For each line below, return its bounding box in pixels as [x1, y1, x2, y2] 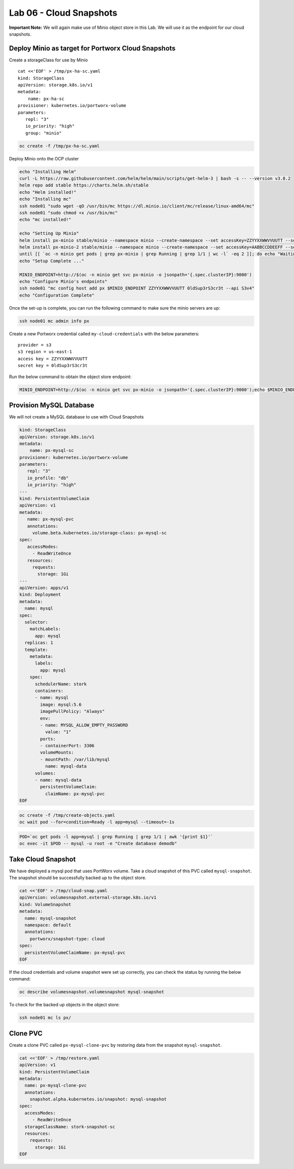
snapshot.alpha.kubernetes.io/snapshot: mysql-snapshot [29, 1096, 167, 1102]
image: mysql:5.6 [40, 701, 82, 707]
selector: [24, 620, 49, 625]
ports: [40, 736, 56, 742]
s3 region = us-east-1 [18, 349, 73, 355]
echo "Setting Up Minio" [19, 231, 79, 236]
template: [24, 647, 49, 652]
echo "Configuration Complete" [19, 292, 95, 298]
